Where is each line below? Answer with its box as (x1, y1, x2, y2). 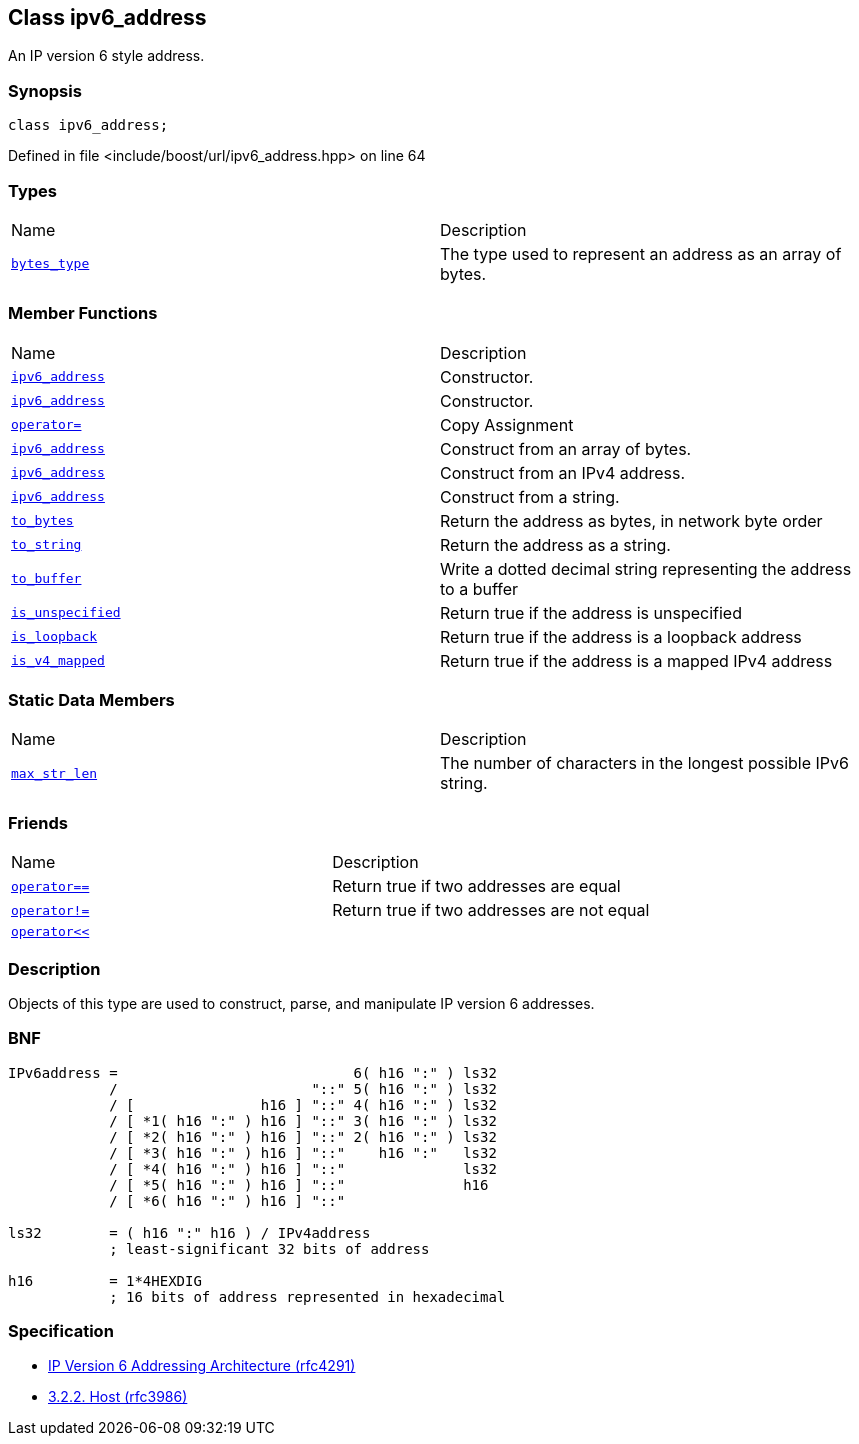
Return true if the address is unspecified (440, 602, 742, 623)
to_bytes (11, 513, 74, 529)
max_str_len (11, 765, 98, 781)
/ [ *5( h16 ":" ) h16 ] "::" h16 (109, 1176, 489, 1193)
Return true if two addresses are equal (332, 876, 621, 897)
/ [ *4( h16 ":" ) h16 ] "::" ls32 (109, 1160, 497, 1177)
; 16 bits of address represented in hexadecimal (109, 1288, 506, 1305)
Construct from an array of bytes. (440, 438, 692, 459)
